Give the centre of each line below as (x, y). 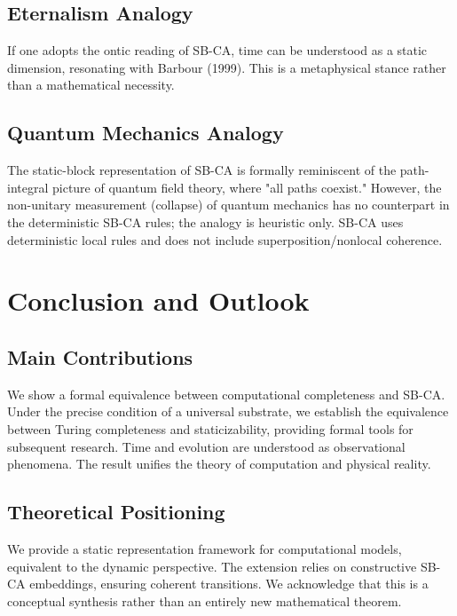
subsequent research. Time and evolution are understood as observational (206, 446)
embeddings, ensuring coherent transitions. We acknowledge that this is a (229, 584)
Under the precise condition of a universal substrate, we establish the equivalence (228, 411)
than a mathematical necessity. (91, 85)
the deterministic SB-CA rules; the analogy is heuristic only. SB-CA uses (205, 221)
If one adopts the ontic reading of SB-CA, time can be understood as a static (217, 50)
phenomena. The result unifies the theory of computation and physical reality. (219, 464)
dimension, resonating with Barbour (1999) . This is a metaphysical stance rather (227, 67)
